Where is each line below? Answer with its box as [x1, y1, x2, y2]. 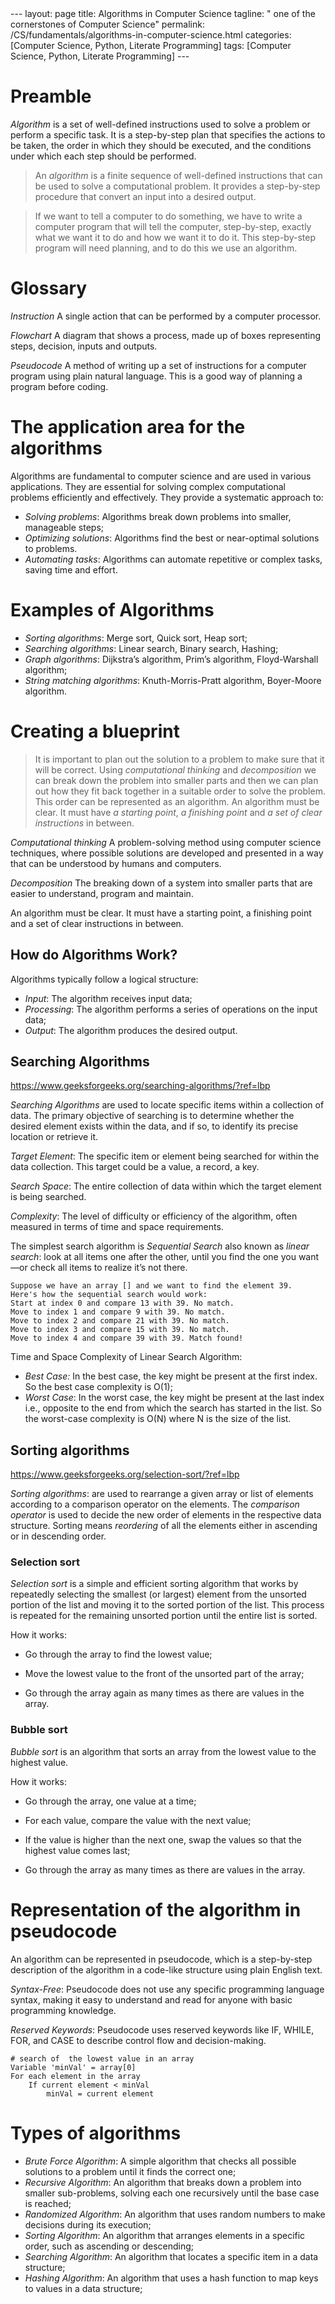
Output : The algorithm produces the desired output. [24, 1024, 238, 1036]
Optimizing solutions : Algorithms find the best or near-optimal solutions [24, 532, 320, 544]
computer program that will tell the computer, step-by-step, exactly [34, 220, 312, 232]
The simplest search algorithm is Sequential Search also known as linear [10, 1240, 310, 1252]
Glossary [10, 277, 88, 300]
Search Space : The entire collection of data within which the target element [10, 1180, 322, 1192]
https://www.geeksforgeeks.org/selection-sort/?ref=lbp [10, 1468, 240, 1481]
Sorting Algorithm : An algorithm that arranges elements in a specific [24, 2229, 306, 2241]
